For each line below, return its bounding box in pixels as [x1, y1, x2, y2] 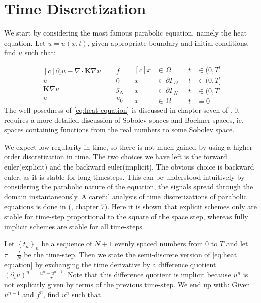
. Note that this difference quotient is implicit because [63, 269, 231, 280]
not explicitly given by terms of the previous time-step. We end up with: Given [4, 279, 250, 290]
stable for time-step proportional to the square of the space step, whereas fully [4, 211, 248, 221]
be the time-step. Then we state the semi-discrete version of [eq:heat [24, 249, 237, 259]
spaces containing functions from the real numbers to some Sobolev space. [4, 124, 235, 135]
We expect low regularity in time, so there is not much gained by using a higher [4, 141, 253, 152]
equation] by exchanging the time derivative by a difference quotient [4, 259, 216, 270]
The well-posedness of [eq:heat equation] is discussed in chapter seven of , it [4, 105, 240, 115]
